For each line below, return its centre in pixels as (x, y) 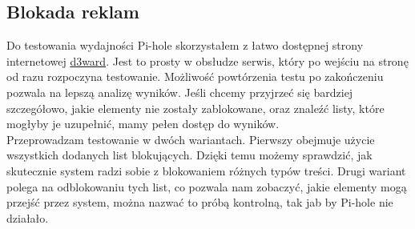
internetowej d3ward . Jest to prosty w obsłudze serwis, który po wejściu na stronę (207, 60)
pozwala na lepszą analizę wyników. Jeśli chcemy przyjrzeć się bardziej (180, 92)
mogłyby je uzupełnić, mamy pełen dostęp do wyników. (143, 124)
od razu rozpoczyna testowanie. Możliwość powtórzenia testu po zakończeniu (195, 76)
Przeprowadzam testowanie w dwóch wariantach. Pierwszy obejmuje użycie (191, 139)
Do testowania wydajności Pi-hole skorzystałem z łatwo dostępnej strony (185, 45)
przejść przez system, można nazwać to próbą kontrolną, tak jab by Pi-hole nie (200, 202)
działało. (28, 217)
